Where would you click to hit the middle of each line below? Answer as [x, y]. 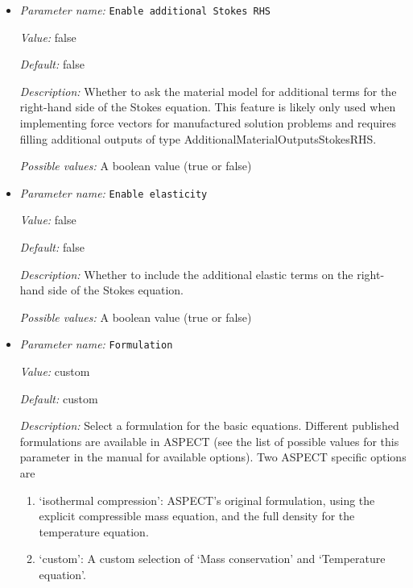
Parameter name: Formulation [96, 344]
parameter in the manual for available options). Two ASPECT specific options [213, 457]
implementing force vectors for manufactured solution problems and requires [208, 123]
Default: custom [59, 398]
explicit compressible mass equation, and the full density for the [197, 516]
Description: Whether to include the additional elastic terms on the [186, 274]
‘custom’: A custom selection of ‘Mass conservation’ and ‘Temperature [212, 559]
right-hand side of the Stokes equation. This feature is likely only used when [208, 107]
